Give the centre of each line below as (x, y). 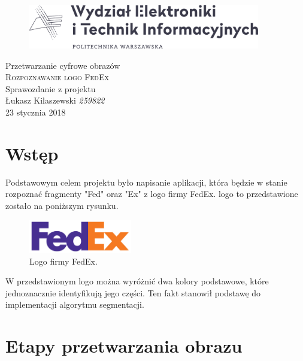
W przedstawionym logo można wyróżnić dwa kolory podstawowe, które (137, 281)
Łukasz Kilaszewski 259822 (55, 100)
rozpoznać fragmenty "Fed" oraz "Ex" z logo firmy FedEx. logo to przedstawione (152, 194)
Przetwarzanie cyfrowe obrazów (63, 65)
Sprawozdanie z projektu (51, 88)
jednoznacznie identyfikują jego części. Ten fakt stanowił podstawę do (133, 292)
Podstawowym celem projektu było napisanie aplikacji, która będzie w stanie (146, 182)
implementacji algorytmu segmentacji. (75, 304)
